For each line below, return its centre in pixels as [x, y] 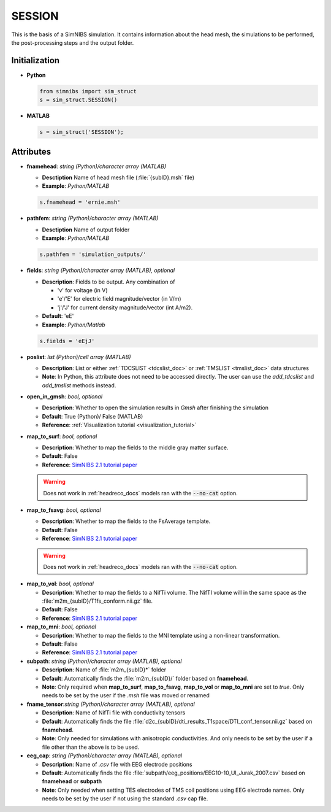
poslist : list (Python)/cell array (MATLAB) [79, 357]
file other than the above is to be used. [91, 747]
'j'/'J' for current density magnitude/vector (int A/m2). [125, 307]
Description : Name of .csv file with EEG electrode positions [117, 764]
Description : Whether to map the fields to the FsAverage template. [126, 521]
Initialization [36, 60]
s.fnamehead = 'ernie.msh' [80, 202]
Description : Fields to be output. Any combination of [108, 282]
